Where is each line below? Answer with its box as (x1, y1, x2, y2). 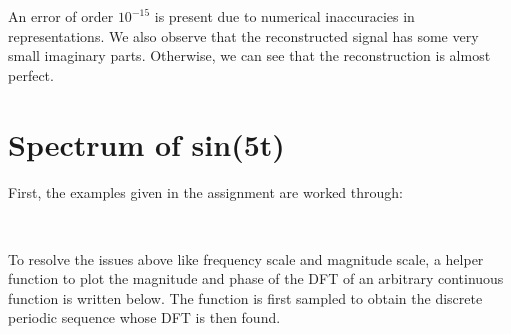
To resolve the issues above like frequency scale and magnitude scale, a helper (8, 248, 484, 269)
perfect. (8, 64, 54, 85)
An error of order (8, 6, 114, 26)
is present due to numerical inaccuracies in (154, 6, 415, 26)
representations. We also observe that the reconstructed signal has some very (8, 25, 479, 46)
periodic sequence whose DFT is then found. (8, 307, 281, 328)
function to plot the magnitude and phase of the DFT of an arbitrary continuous (8, 268, 504, 289)
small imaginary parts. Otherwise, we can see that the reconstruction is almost (8, 45, 491, 66)
